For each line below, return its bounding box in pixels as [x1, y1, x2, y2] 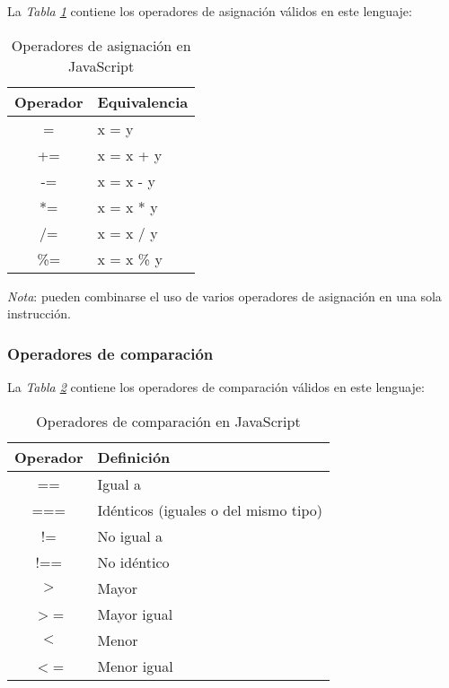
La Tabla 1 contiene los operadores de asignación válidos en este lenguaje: [7, 2, 412, 20]
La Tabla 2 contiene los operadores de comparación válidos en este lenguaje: [7, 378, 425, 396]
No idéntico [97, 551, 170, 572]
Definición [97, 446, 171, 467]
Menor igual [97, 655, 173, 676]
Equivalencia [97, 91, 189, 112]
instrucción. [7, 304, 71, 323]
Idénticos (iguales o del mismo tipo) [97, 499, 322, 520]
